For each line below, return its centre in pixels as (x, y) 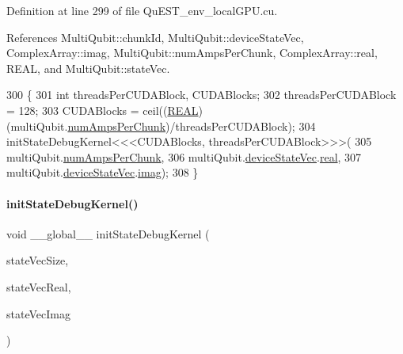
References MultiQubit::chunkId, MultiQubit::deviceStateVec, (155, 37)
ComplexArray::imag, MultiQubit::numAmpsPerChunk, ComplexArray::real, (192, 53)
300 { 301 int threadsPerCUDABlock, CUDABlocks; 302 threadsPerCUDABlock (201, 95)
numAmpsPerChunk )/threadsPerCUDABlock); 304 (192, 126)
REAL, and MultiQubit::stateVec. (88, 68)
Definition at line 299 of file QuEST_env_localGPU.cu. (142, 10)
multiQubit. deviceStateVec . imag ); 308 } (103, 172)
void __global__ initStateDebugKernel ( (108, 233)
